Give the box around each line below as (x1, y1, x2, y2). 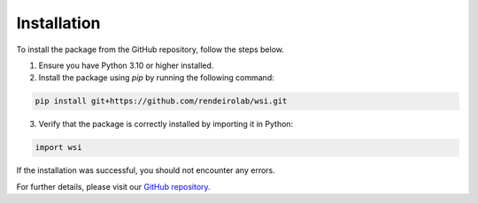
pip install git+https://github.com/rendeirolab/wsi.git (35, 96, 288, 106)
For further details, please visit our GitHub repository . (16, 181, 212, 192)
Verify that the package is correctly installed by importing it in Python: (38, 119, 294, 130)
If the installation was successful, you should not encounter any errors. (16, 165, 276, 176)
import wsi (35, 142, 82, 153)
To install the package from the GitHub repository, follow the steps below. (16, 44, 285, 55)
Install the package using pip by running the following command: (38, 72, 274, 83)
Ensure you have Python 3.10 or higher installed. (38, 60, 214, 71)
